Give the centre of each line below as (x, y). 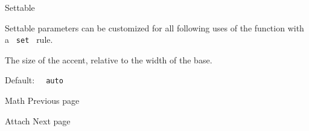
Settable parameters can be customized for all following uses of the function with (154, 27)
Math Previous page (42, 101)
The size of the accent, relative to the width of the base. (109, 59)
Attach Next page (38, 120)
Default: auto (34, 80)
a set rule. (29, 40)
